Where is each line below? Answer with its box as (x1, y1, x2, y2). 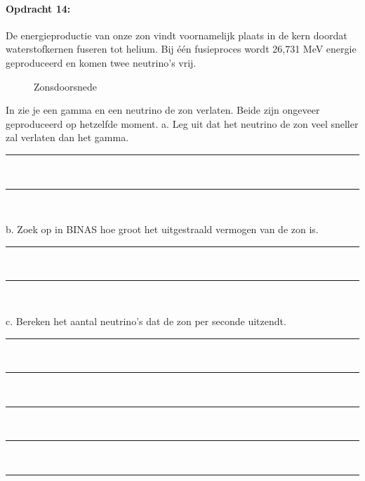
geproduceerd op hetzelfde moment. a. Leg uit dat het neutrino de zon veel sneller (6, 116, 359, 131)
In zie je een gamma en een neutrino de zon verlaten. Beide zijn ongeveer (6, 103, 320, 117)
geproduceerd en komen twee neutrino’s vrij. (6, 55, 197, 70)
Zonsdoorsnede (34, 79, 98, 93)
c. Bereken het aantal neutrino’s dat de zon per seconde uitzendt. (6, 313, 286, 328)
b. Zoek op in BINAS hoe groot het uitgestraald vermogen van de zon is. (6, 222, 319, 237)
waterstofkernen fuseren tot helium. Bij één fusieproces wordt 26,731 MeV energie (6, 41, 357, 56)
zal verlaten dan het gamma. (6, 130, 129, 145)
